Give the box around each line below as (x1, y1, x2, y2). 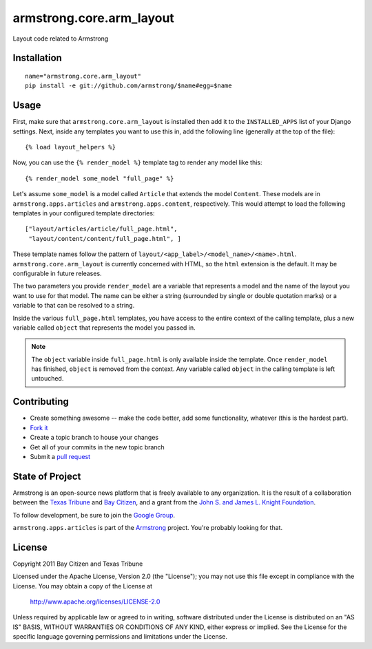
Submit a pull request (30, 452, 91, 460)
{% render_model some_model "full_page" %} (25, 174, 174, 182)
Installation (12, 52, 62, 64)
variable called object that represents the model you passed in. (12, 323, 196, 332)
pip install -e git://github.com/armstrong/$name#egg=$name (25, 82, 232, 89)
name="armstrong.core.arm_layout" (25, 72, 141, 80)
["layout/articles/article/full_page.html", (25, 225, 178, 233)
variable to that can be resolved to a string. (12, 301, 135, 310)
